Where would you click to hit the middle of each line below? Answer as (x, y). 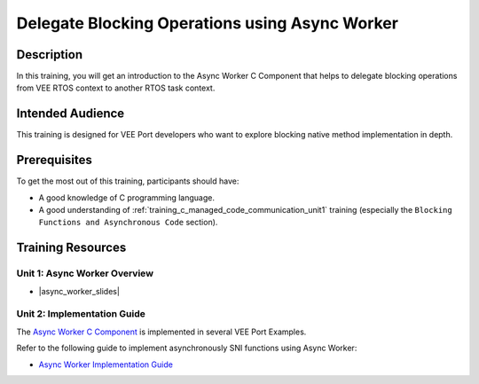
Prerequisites (54, 160)
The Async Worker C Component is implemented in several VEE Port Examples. (161, 332)
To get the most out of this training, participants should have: (128, 181)
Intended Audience (71, 114)
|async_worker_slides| (79, 291)
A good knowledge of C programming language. (126, 197)
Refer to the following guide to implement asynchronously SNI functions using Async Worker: (187, 348)
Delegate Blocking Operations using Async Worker (208, 23)
